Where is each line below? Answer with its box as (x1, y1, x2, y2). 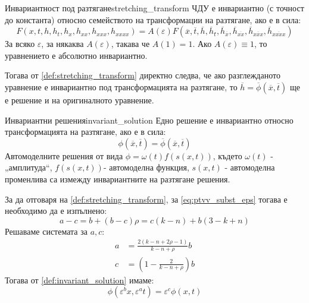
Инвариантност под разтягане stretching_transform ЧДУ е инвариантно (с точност (5, 2, 304, 14)
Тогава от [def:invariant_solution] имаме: (5, 273, 154, 286)
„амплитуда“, (5, 161, 52, 173)
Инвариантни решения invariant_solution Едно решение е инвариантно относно (5, 113, 294, 126)
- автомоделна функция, (103, 161, 189, 173)
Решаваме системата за (5, 225, 88, 237)
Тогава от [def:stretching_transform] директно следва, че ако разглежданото (5, 69, 280, 81)
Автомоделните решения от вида (5, 149, 123, 162)
